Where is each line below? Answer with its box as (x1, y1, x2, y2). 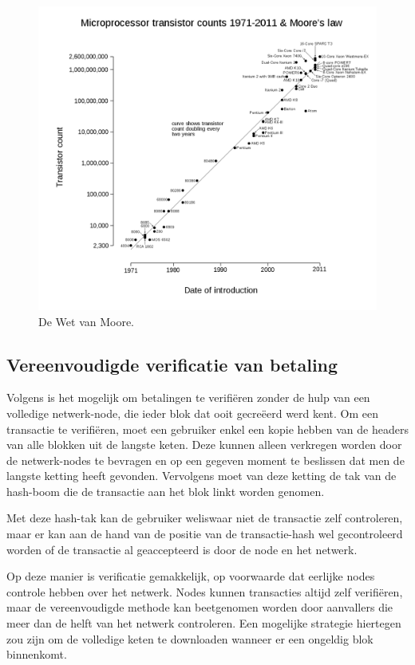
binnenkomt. (6, 646, 67, 663)
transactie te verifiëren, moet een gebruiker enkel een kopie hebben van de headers (6, 420, 409, 437)
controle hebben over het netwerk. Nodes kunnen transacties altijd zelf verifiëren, (6, 583, 403, 600)
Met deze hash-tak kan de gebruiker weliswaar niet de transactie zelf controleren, (6, 510, 403, 526)
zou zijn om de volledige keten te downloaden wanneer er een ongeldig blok (6, 630, 373, 647)
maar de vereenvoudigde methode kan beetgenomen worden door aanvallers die (6, 599, 393, 616)
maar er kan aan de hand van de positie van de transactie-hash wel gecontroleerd (6, 525, 403, 542)
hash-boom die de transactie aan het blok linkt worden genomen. (6, 482, 325, 499)
